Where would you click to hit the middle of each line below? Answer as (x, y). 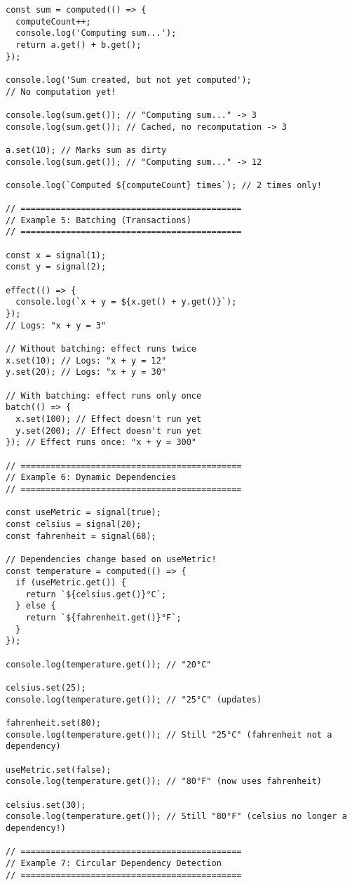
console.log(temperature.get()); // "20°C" (109, 664)
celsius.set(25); (46, 688)
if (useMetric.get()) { (71, 583)
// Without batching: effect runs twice (101, 349)
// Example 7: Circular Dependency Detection (114, 863)
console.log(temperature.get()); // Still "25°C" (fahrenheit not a (169, 734)
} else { (36, 606)
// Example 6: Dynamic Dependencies (91, 478)
